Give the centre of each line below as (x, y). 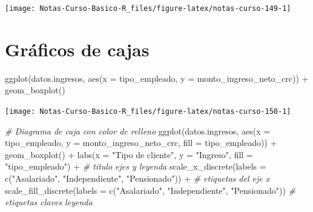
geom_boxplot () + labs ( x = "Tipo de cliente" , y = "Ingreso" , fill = (129, 154)
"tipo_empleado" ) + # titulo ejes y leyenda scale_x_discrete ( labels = (136, 166)
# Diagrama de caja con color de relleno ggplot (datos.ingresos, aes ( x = (138, 131)
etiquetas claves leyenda (49, 202)
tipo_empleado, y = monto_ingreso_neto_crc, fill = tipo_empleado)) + (141, 143)
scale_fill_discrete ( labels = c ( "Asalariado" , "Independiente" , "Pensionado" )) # (150, 190)
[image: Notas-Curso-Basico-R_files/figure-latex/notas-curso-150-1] (148, 111)
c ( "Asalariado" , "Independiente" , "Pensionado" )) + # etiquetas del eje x (137, 178)
